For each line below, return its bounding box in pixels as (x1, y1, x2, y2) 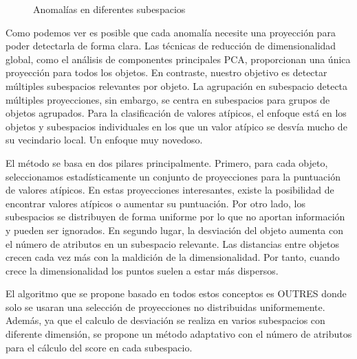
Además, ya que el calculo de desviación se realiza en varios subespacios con (6, 313, 325, 327)
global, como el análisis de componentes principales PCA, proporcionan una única (6, 51, 351, 66)
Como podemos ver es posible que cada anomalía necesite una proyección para (6, 25, 336, 39)
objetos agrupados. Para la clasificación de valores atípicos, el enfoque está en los (6, 106, 347, 120)
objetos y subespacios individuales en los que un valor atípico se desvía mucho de (6, 119, 347, 133)
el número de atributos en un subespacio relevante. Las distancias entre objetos (6, 236, 340, 251)
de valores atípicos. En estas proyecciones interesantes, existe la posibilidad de (6, 183, 334, 197)
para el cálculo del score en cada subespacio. (6, 340, 193, 354)
